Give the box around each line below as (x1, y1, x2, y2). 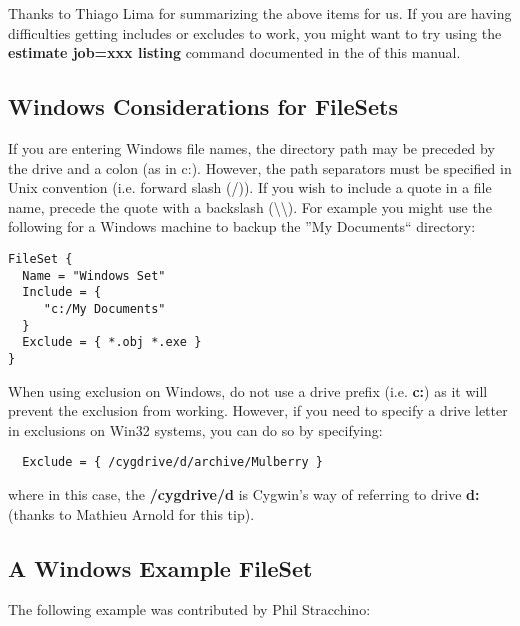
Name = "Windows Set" (22, 268, 166, 283)
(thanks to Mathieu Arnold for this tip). (8, 503, 255, 524)
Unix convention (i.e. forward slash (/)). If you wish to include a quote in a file (8, 177, 492, 198)
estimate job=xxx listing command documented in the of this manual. (8, 42, 461, 63)
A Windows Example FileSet (8, 552, 313, 583)
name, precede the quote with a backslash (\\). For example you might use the (8, 196, 492, 217)
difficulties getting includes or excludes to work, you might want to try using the (8, 22, 502, 43)
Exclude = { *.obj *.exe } (22, 335, 202, 350)
